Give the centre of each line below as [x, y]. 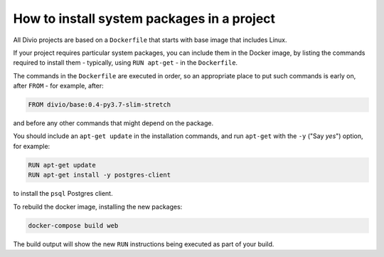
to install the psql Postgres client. [63, 194]
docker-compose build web [73, 225]
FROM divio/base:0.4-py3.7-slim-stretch [99, 105]
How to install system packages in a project [144, 19]
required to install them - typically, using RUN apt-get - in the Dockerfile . [126, 63]
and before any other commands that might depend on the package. [113, 123]
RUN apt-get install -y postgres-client [99, 175]
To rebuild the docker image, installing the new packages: [98, 206]
